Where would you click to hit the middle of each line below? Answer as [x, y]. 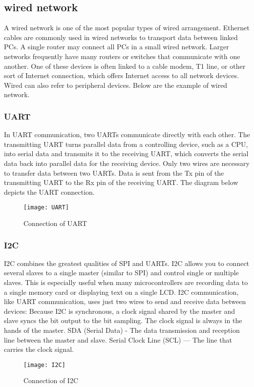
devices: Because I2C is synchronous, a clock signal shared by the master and [119, 311]
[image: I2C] [44, 365]
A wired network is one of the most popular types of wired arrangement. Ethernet [127, 28]
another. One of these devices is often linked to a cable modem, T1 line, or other [125, 66]
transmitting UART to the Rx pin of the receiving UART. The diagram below [121, 182]
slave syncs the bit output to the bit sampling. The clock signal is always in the [123, 320]
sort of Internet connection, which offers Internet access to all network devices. [121, 75]
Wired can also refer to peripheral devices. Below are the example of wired [116, 85]
